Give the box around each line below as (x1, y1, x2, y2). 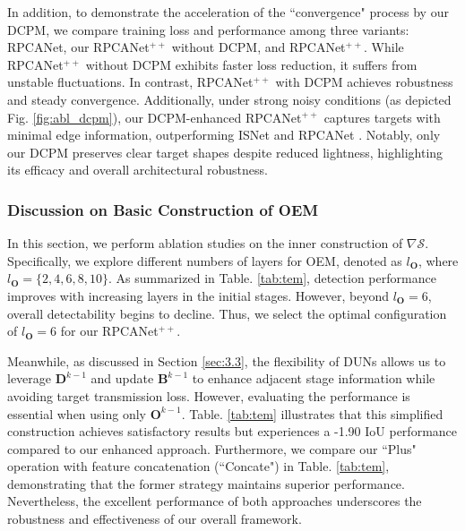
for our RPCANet (60, 321, 159, 340)
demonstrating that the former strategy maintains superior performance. (7, 474, 405, 492)
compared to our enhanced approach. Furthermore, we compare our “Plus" (7, 439, 417, 458)
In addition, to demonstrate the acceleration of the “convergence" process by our (7, 3, 449, 21)
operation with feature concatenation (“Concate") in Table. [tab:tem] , (7, 457, 390, 475)
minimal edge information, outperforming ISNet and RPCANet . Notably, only (7, 125, 441, 144)
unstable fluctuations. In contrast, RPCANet (7, 73, 254, 91)
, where (418, 251, 459, 270)
